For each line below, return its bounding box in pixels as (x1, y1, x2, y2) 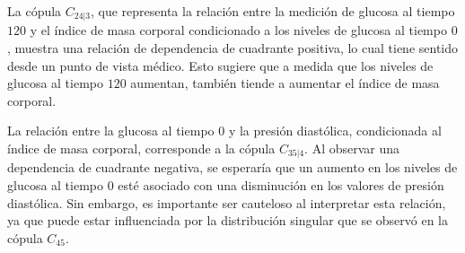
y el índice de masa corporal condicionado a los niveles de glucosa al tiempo (30, 21, 447, 39)
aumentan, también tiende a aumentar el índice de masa (130, 74, 440, 92)
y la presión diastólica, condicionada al (228, 121, 442, 140)
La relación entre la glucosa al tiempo (7, 121, 215, 140)
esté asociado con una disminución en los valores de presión (118, 176, 444, 195)
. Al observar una (304, 139, 400, 158)
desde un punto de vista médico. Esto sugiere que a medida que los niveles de (7, 56, 434, 74)
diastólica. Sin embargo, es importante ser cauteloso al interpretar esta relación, (7, 193, 446, 212)
